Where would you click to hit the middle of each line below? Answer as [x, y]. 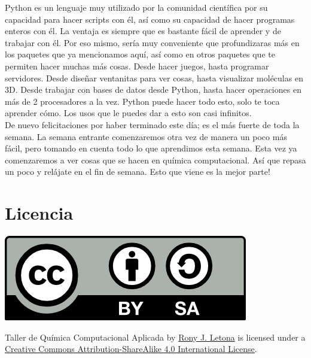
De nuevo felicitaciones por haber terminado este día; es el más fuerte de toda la [152, 124]
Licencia [39, 213]
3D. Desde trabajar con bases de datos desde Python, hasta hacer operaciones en [153, 89]
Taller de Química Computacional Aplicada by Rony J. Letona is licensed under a [155, 337]
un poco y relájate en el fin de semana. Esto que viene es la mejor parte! [138, 172]
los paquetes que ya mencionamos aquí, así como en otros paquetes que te [140, 54]
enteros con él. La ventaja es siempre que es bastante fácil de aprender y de [143, 31]
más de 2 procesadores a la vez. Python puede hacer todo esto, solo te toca [142, 101]
